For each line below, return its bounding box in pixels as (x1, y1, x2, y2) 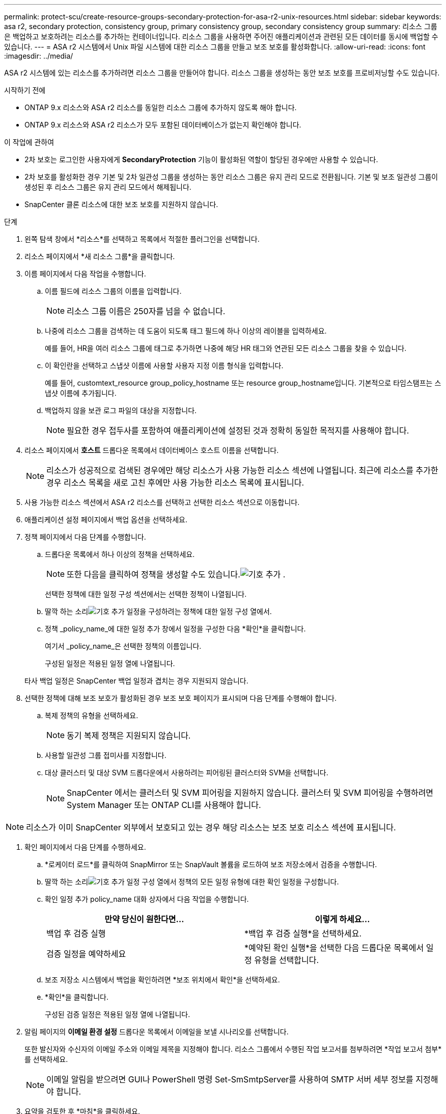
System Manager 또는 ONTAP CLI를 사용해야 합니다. (67, 800, 261, 810)
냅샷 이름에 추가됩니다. (45, 389, 117, 397)
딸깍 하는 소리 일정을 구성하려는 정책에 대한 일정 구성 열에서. (45, 607, 272, 616)
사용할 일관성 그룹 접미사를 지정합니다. (45, 751, 166, 759)
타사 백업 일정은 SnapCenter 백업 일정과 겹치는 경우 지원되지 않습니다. (24, 676, 248, 685)
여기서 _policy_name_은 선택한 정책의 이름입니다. (45, 642, 202, 650)
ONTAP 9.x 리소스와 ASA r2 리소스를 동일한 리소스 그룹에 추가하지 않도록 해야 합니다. (24, 103, 297, 112)
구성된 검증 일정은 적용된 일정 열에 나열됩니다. (45, 1010, 190, 1019)
